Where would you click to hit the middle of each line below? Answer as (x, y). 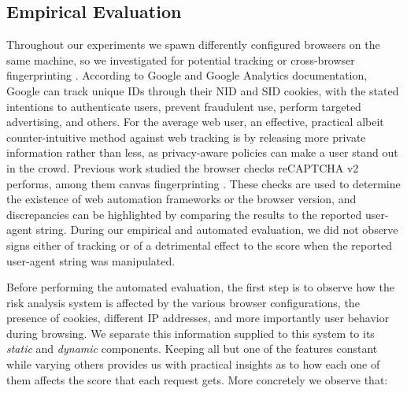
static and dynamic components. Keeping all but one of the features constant (192, 349)
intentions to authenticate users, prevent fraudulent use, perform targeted (184, 106)
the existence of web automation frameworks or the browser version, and (181, 199)
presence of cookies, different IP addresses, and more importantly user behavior (198, 318)
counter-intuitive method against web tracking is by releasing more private (186, 137)
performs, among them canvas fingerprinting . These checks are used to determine (203, 183)
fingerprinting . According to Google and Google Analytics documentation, (187, 75)
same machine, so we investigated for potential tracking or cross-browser (181, 59)
